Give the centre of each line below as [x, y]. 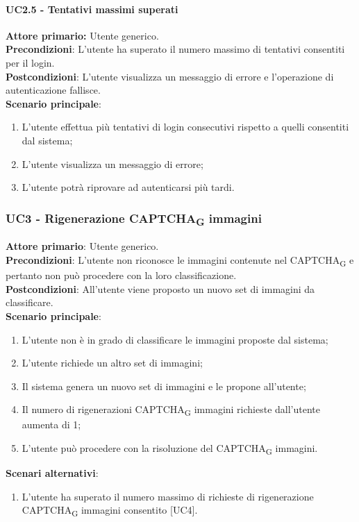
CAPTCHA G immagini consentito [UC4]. [110, 511]
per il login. [30, 62]
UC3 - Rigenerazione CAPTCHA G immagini [134, 219]
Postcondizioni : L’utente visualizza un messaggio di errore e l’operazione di [170, 76]
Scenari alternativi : [52, 473]
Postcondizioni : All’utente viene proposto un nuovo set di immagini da [160, 288]
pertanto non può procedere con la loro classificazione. [121, 275]
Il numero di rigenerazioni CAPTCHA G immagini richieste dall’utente [171, 410]
